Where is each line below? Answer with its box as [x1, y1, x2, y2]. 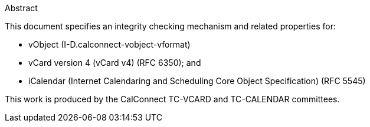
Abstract [5, 3, 38, 13]
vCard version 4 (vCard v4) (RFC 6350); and [28, 58, 201, 68]
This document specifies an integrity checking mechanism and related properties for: [5, 21, 336, 31]
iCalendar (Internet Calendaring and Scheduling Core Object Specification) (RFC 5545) [28, 76, 366, 86]
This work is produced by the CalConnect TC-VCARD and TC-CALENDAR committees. [5, 94, 340, 104]
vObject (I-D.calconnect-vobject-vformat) [28, 39, 191, 49]
